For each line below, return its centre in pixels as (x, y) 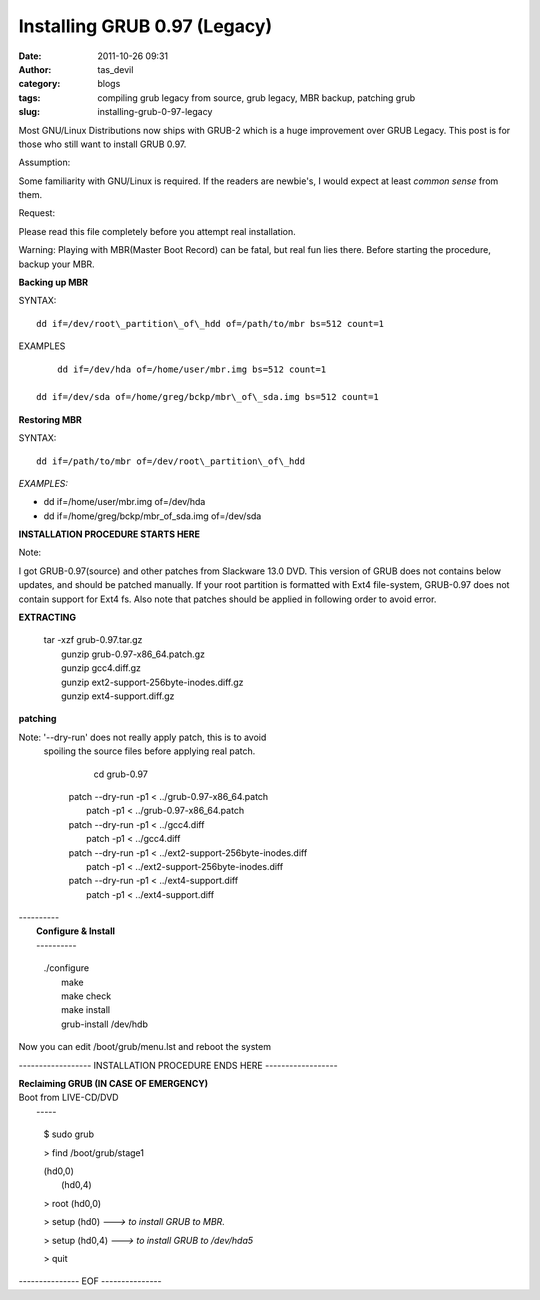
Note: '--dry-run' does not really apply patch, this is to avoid (142, 737)
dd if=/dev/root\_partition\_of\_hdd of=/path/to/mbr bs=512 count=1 (210, 323)
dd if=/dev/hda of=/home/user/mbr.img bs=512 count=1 (191, 369)
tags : (29, 97)
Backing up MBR (53, 282)
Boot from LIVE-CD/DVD (68, 1097)
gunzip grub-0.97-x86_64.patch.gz (133, 654)
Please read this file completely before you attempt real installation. (157, 231)
